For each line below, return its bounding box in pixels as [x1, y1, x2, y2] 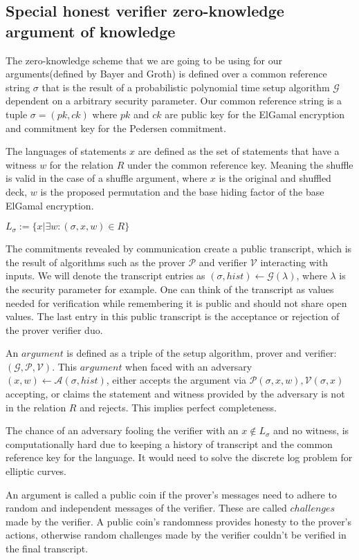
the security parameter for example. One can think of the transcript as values [6, 281, 334, 296]
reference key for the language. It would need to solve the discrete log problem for [6, 450, 353, 465]
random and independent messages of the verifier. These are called [6, 501, 287, 515]
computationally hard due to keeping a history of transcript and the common [6, 436, 333, 451]
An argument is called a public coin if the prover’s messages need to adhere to [6, 487, 337, 501]
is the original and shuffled [219, 171, 331, 185]
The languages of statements [6, 144, 127, 158]
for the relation [49, 157, 114, 171]
